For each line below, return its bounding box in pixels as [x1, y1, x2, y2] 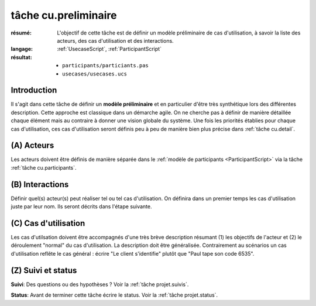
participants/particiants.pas [62, 62, 149, 69]
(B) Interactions [11, 179, 69, 190]
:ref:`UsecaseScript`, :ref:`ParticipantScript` [57, 46, 162, 53]
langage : [11, 46, 33, 53]
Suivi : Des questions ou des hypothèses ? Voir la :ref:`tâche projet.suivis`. [11, 281, 189, 288]
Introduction [11, 85, 57, 95]
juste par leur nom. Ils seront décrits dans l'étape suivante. [11, 203, 152, 210]
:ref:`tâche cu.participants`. [11, 164, 77, 171]
